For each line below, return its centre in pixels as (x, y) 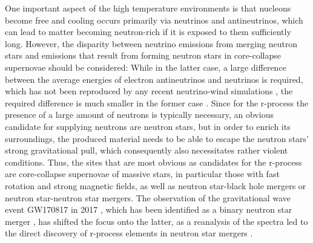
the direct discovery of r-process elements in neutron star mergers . (129, 233)
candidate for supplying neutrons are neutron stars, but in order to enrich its (148, 126)
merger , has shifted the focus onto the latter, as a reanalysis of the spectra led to (156, 221)
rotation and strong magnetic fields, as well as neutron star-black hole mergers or (156, 185)
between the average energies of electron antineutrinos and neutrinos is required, (154, 79)
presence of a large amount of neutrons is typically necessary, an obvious (139, 115)
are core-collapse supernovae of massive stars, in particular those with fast (142, 174)
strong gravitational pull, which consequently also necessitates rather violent (147, 150)
